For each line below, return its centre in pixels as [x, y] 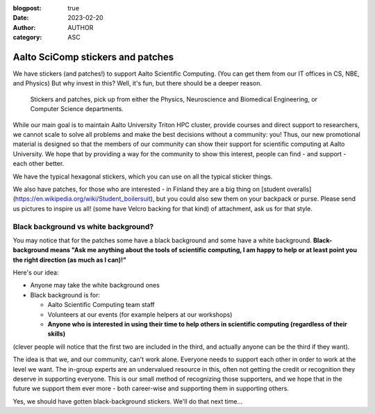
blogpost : [27, 8]
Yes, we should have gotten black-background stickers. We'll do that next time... [128, 401]
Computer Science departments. [77, 109]
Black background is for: [65, 295]
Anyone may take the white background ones [95, 285]
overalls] [299, 189]
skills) [57, 334]
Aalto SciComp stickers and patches [93, 57]
